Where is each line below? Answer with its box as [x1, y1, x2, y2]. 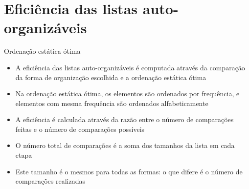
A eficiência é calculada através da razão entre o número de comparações [15, 114, 234, 125]
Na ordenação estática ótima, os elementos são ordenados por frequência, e [15, 88, 240, 99]
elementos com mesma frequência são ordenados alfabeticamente [15, 98, 208, 108]
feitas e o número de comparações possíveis [15, 124, 145, 134]
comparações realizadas [15, 176, 85, 186]
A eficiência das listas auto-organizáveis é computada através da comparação [15, 62, 245, 72]
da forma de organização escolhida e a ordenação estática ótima [15, 72, 206, 82]
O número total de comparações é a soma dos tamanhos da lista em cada [15, 140, 235, 150]
